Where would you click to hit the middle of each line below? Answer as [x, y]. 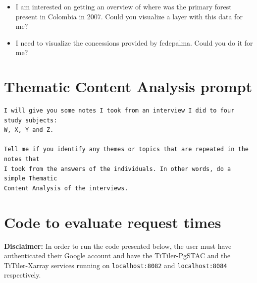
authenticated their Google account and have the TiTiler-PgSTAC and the [117, 255]
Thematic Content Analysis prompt [128, 86]
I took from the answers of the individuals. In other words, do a [118, 169]
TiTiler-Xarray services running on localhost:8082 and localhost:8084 [116, 265]
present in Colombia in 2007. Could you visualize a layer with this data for [129, 16]
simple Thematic [31, 179]
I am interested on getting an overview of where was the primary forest [124, 6]
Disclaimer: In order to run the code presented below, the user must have [118, 246]
